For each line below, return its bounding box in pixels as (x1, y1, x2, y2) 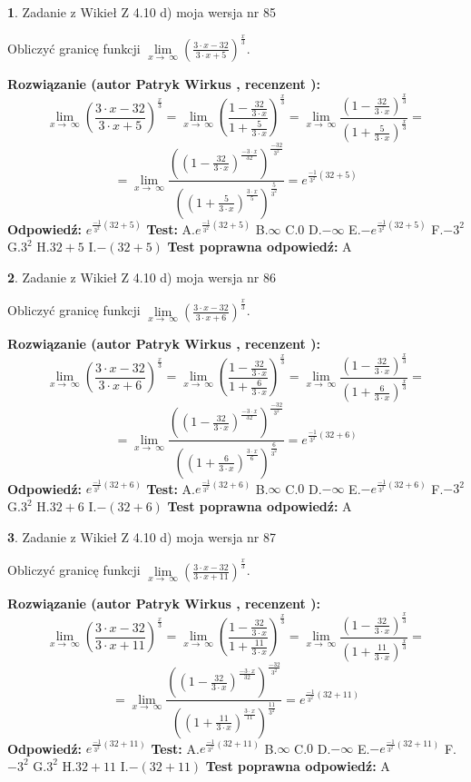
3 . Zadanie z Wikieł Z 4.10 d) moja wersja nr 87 (7, 527, 277, 546)
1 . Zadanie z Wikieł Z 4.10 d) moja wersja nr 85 (7, 3, 277, 21)
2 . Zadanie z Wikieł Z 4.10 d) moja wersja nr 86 (7, 267, 277, 286)
